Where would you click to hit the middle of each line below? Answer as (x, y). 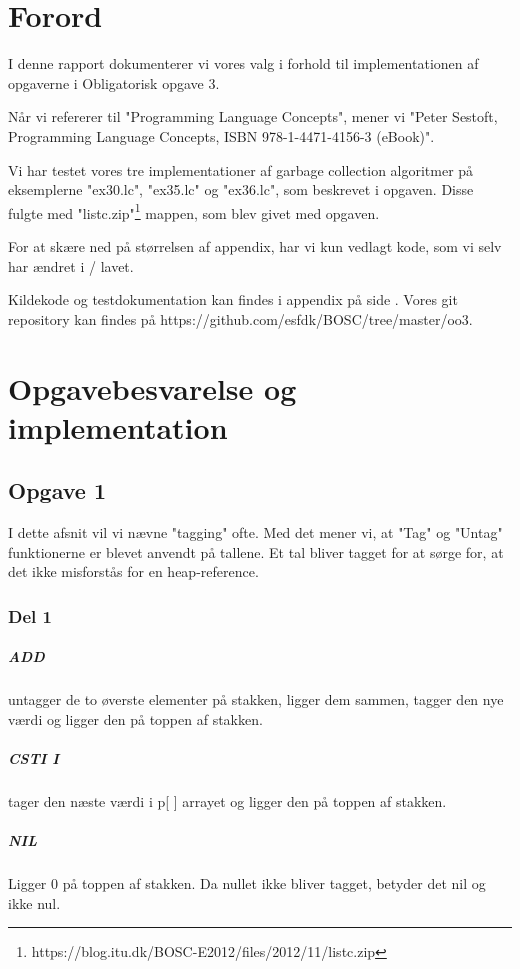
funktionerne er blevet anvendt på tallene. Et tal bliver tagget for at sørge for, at (256, 551)
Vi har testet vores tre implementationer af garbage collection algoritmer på (241, 169)
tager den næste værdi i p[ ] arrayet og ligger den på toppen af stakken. (227, 801)
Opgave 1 (57, 490)
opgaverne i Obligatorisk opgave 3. (114, 82)
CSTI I (33, 758)
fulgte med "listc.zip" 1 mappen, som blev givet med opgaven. (194, 211)
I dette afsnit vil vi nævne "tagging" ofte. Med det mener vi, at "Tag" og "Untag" (255, 532)
